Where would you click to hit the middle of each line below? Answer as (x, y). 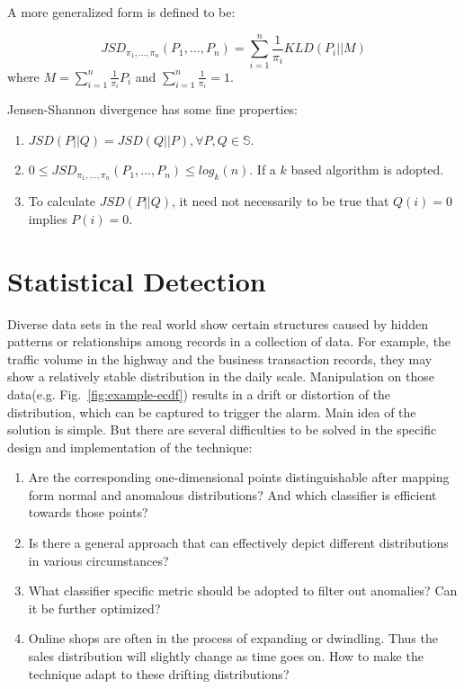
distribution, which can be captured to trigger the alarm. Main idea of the (212, 412)
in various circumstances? (98, 560)
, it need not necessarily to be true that (281, 201)
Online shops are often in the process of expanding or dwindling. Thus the (233, 638)
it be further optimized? (94, 608)
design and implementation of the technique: (130, 447)
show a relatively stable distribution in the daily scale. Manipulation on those (221, 376)
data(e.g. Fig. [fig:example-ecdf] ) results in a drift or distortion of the (199, 394)
